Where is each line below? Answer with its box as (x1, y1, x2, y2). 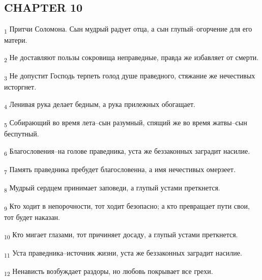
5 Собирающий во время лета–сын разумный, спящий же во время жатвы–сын (4, 117, 247, 129)
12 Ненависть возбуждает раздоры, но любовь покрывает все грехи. (4, 265, 213, 277)
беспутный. (4, 128, 39, 139)
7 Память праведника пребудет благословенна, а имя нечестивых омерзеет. (4, 163, 236, 176)
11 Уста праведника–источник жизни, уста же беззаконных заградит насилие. (4, 247, 242, 259)
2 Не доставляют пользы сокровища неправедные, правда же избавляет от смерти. (4, 51, 259, 64)
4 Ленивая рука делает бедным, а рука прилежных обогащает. (4, 98, 195, 110)
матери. (4, 35, 27, 45)
